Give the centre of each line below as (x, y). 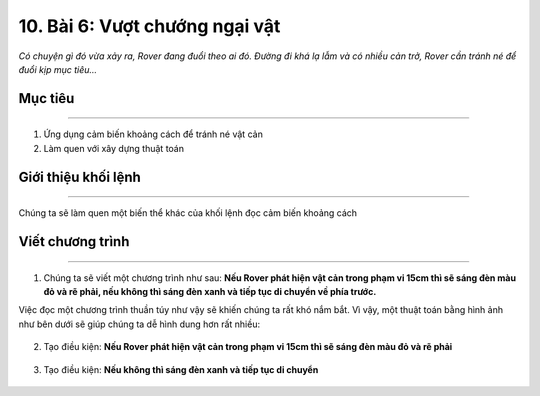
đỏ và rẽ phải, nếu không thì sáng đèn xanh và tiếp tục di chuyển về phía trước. (210, 291)
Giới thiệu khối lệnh (80, 176)
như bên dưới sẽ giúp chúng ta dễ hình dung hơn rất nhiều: (139, 324)
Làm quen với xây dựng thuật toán (114, 148)
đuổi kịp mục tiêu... (58, 69)
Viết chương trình (74, 241)
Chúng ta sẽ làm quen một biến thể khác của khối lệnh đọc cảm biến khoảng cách (188, 213)
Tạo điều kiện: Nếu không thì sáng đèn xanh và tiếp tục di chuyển (181, 369)
